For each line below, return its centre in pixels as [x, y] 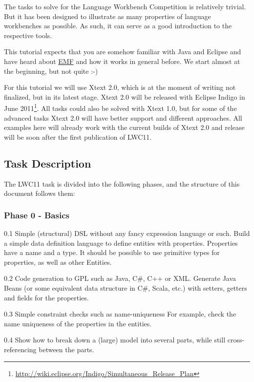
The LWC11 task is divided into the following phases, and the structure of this [122, 183]
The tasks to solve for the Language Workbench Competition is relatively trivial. [125, 6]
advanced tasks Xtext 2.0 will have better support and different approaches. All [123, 117]
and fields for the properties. [46, 297]
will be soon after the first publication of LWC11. [78, 137]
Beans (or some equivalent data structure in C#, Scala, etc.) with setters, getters [126, 287]
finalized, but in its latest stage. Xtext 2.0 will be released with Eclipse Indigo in [125, 96]
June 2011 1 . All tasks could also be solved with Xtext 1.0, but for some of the [120, 107]
